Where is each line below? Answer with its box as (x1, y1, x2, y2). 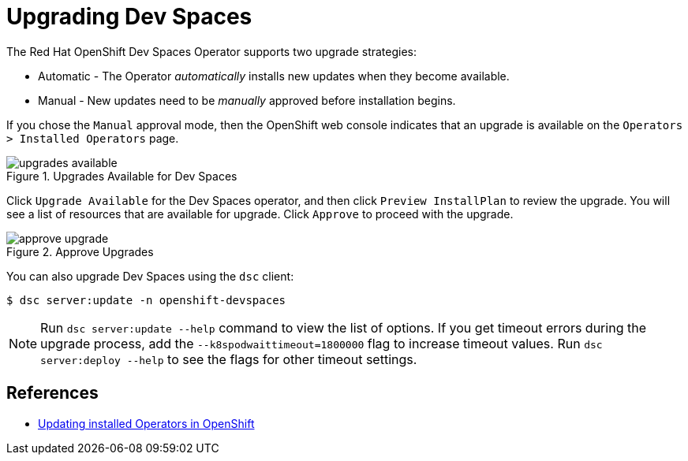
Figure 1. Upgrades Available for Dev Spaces (6, 169, 237, 183)
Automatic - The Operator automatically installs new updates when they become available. (38, 69, 510, 83)
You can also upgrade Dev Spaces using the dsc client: (6, 269, 294, 283)
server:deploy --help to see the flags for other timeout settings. (40, 351, 417, 367)
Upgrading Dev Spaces (6, 3, 252, 30)
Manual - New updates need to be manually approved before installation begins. (38, 93, 456, 107)
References (6, 383, 99, 403)
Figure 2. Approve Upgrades (6, 244, 154, 258)
